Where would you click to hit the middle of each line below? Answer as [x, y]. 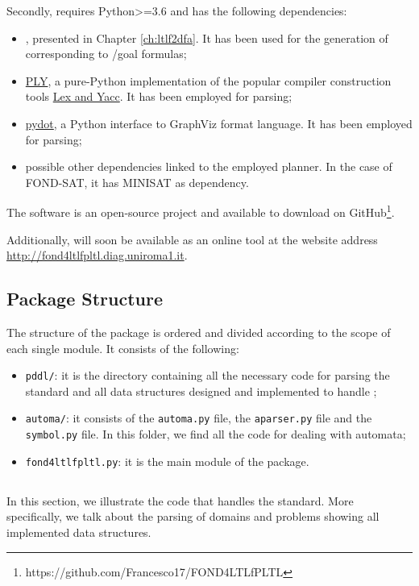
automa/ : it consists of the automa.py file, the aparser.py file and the [199, 418]
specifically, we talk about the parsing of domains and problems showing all [193, 516]
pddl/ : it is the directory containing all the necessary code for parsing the [207, 375]
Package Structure [85, 299]
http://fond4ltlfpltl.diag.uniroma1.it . [97, 255]
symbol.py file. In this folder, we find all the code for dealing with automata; [216, 434]
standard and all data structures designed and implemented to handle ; [201, 391]
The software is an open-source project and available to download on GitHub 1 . [201, 211]
